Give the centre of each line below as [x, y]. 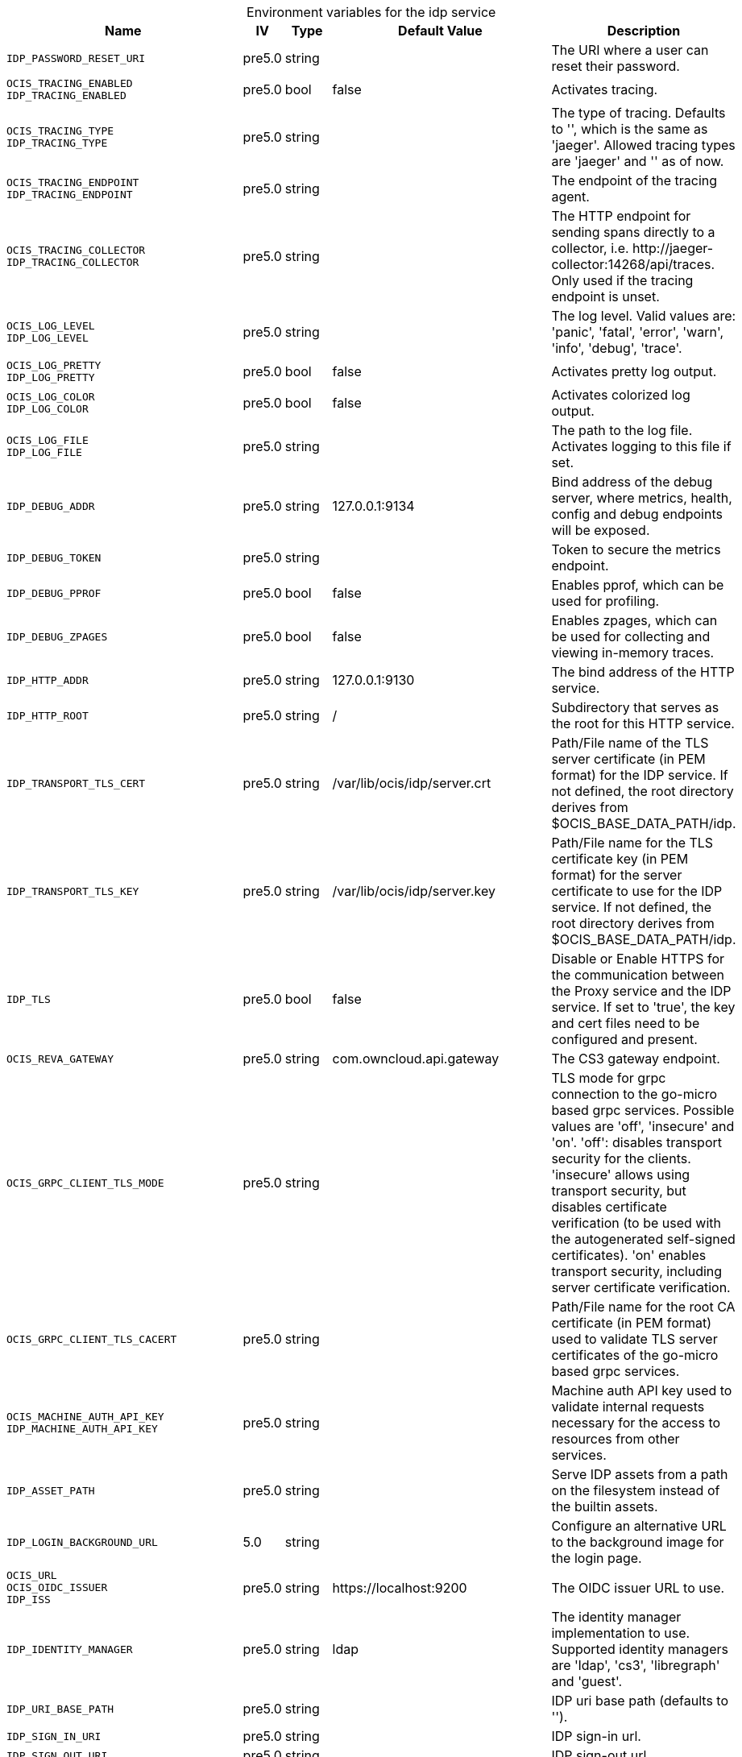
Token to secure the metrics [636, 549]
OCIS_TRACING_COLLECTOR [76, 250]
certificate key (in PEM [620, 859]
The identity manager [616, 1617]
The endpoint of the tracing [634, 180]
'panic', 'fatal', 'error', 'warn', [638, 332]
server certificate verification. [641, 1287]
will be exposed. [601, 530]
